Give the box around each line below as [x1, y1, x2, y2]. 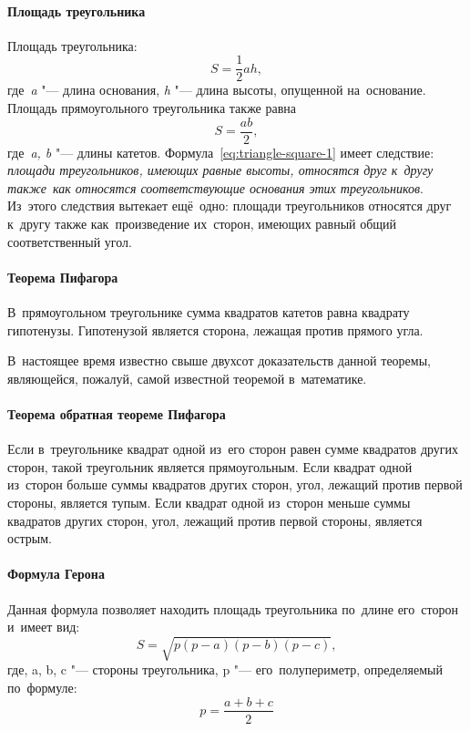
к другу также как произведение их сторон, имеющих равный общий [7, 214, 397, 233]
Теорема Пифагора [7, 267, 118, 286]
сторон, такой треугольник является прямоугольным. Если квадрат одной [7, 457, 413, 476]
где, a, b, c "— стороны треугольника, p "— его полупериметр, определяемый [7, 660, 444, 679]
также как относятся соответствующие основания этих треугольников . [7, 178, 424, 197]
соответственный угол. [7, 232, 132, 251]
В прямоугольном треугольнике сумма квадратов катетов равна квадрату [7, 303, 410, 322]
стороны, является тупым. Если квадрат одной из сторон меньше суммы [7, 493, 411, 512]
